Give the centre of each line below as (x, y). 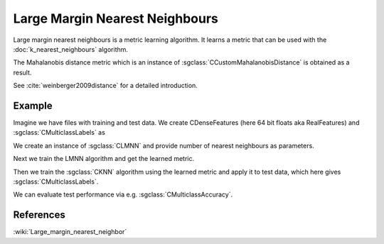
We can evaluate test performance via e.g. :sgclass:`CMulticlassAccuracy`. (123, 194)
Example (33, 105)
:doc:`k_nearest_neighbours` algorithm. (70, 49)
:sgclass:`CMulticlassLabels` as (59, 133)
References (39, 215)
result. (22, 72)
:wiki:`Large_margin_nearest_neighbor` (70, 232)
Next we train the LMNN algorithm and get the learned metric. (104, 159)
